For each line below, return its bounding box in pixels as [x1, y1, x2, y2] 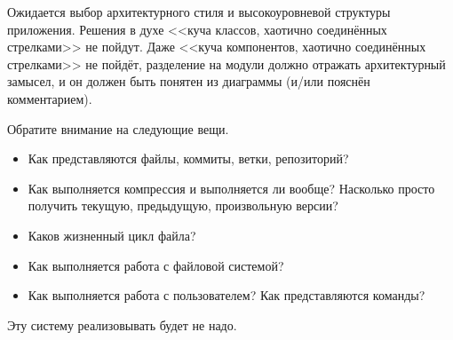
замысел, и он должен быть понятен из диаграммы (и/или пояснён [7, 72, 370, 91]
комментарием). [7, 89, 92, 107]
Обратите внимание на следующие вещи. [7, 119, 229, 138]
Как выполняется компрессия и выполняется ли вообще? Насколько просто [28, 178, 435, 197]
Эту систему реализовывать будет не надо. [7, 315, 237, 334]
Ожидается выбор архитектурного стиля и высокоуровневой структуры [7, 3, 391, 20]
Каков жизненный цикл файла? [28, 225, 196, 244]
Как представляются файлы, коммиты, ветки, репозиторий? [28, 149, 349, 168]
